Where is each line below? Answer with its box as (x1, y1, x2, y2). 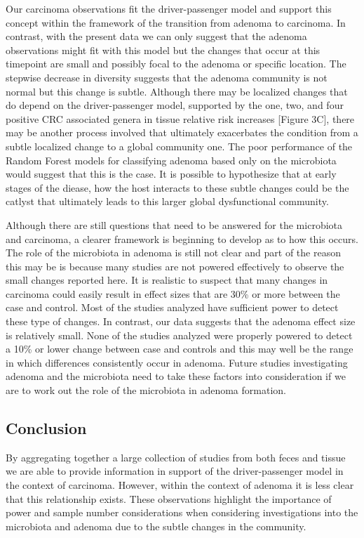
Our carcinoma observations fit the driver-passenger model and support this (6, 1, 332, 15)
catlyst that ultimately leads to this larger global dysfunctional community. (6, 194, 329, 209)
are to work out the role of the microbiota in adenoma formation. (6, 383, 286, 398)
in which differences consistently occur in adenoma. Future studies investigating (6, 355, 348, 369)
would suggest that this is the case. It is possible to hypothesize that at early (6, 166, 337, 181)
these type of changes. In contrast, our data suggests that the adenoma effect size (6, 314, 356, 329)
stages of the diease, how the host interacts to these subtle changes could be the (6, 180, 349, 195)
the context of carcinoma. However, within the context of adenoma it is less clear (6, 478, 354, 492)
